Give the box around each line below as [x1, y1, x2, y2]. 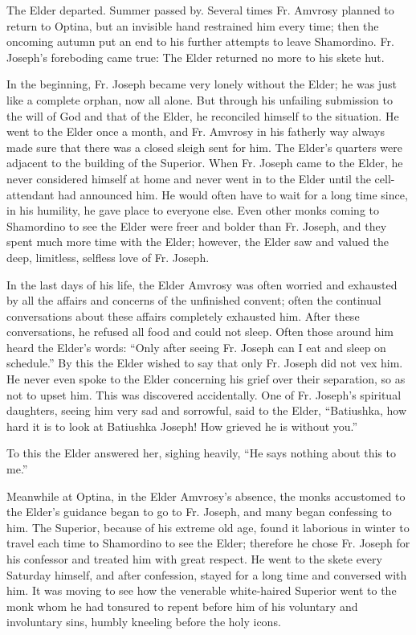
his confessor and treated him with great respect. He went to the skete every [6, 551, 382, 567]
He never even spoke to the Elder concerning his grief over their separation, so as [6, 371, 406, 387]
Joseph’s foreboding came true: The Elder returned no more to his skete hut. [6, 48, 385, 65]
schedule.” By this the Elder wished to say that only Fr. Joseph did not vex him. [6, 354, 403, 371]
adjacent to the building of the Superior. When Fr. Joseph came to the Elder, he [6, 154, 403, 171]
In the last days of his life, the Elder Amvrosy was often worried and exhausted [6, 276, 398, 293]
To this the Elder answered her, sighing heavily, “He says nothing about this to [6, 444, 396, 461]
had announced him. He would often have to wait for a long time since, [58, 186, 408, 203]
